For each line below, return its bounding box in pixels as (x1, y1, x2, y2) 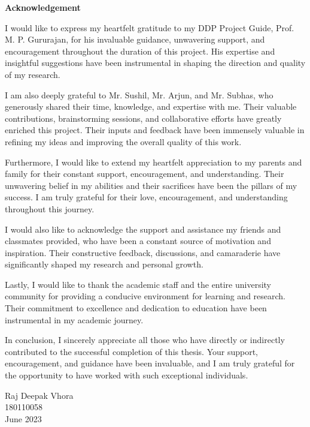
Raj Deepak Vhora (5, 389, 74, 401)
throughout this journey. (5, 202, 95, 215)
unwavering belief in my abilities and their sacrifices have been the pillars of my (5, 179, 297, 191)
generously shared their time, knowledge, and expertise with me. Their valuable (5, 100, 297, 113)
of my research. (5, 68, 60, 80)
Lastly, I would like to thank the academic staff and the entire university (5, 278, 271, 290)
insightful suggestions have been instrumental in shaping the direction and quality (5, 56, 306, 69)
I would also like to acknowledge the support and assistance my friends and (5, 222, 281, 235)
